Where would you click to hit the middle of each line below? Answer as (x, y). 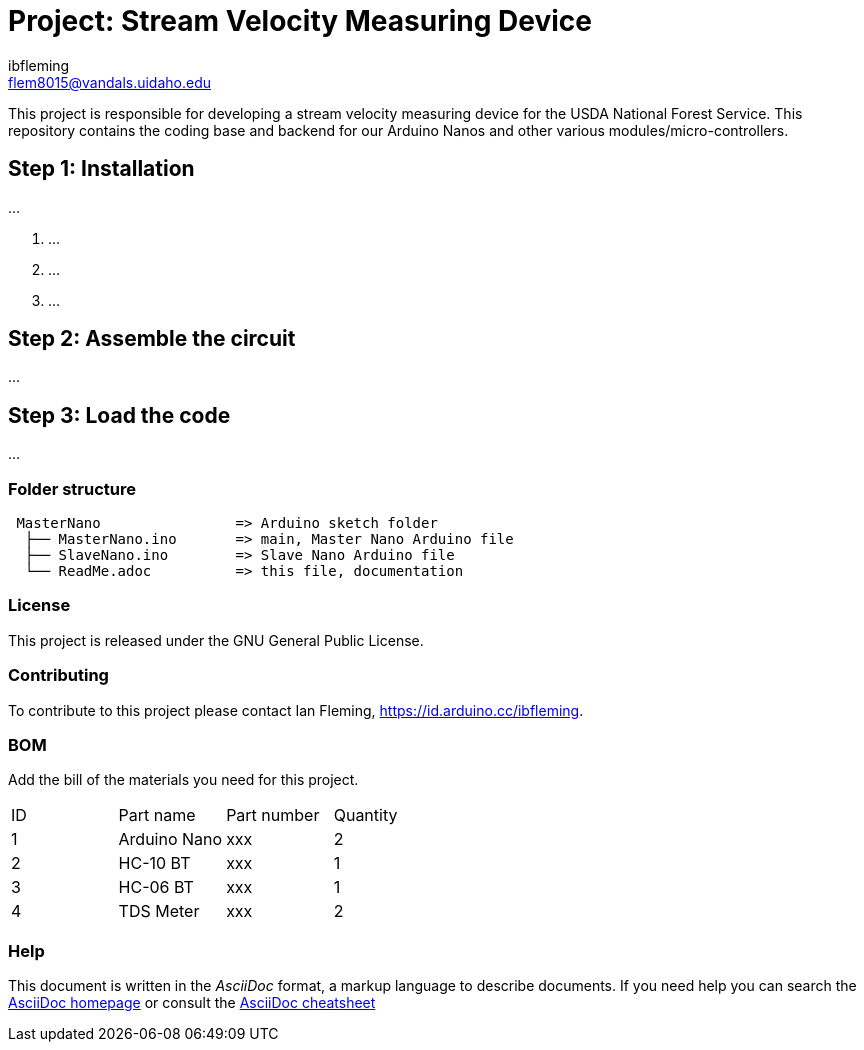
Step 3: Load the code (119, 415)
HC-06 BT (156, 887)
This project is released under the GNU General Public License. (216, 640)
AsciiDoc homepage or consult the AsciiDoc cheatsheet (192, 1003)
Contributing (58, 675)
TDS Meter (159, 911)
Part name (157, 815)
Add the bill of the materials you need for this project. (183, 780)
